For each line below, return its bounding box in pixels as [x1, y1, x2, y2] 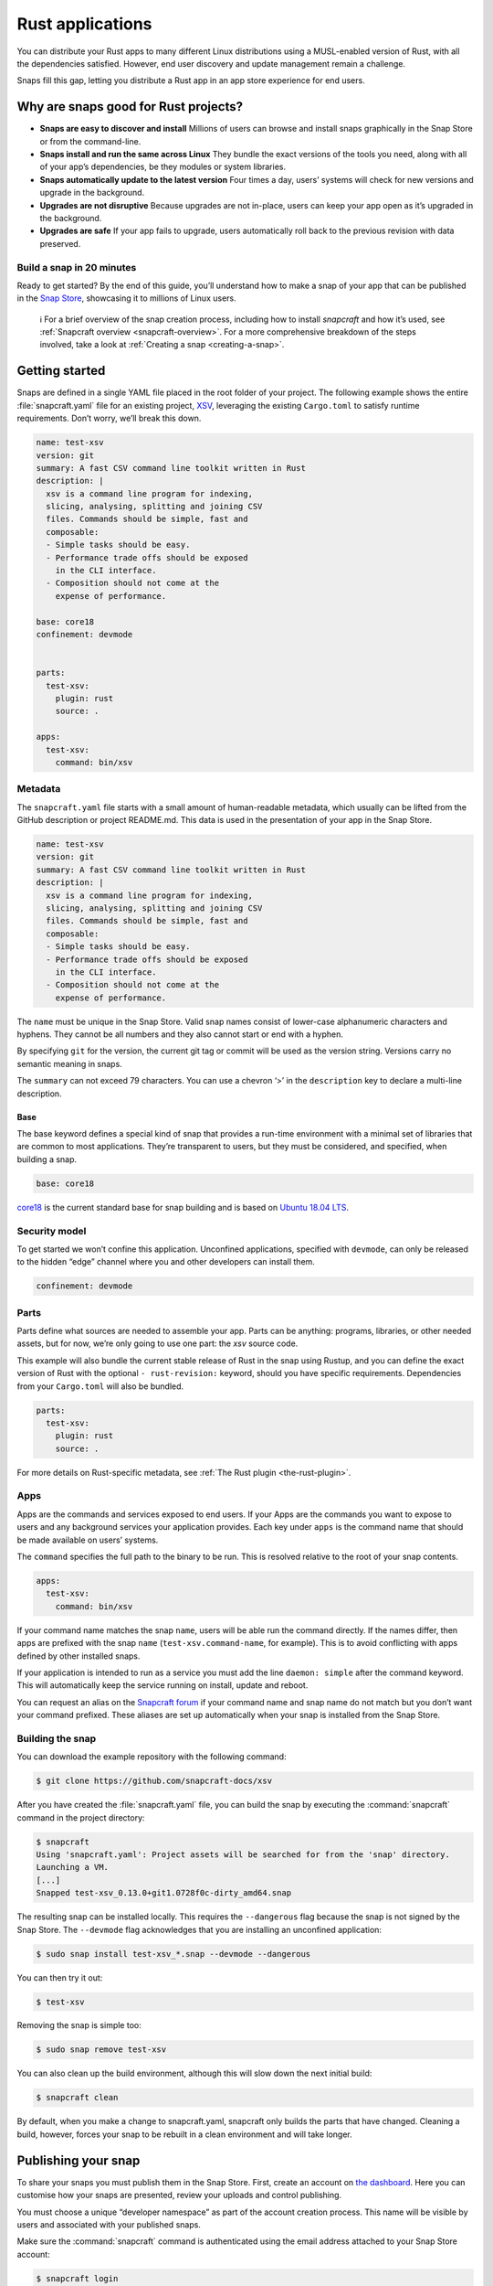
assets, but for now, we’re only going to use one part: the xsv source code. [16, 1338, 299, 1349]
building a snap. [16, 1153, 78, 1165]
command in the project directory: [16, 1811, 145, 1823]
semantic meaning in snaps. [16, 1058, 122, 1069]
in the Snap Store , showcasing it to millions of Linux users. [16, 293, 236, 304]
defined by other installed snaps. [16, 1650, 141, 1661]
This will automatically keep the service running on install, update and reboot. [16, 1680, 309, 1691]
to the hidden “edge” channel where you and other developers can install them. [16, 1256, 315, 1267]
